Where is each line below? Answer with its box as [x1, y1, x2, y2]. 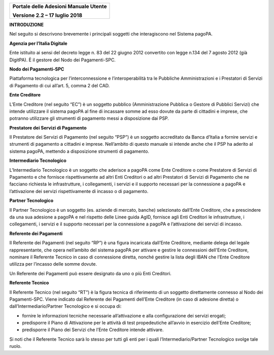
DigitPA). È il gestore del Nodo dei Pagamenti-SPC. [9, 56, 116, 63]
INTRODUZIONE [9, 22, 44, 27]
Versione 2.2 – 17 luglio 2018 [12, 12, 83, 19]
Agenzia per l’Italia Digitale [9, 40, 68, 46]
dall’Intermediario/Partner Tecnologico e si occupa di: [9, 303, 122, 309]
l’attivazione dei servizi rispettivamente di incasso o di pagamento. [9, 188, 149, 194]
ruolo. [9, 343, 22, 349]
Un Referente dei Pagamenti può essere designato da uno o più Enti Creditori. [9, 270, 172, 276]
